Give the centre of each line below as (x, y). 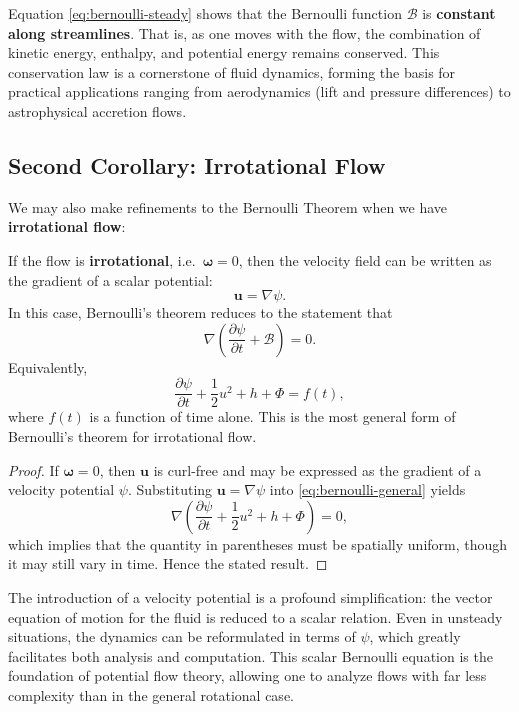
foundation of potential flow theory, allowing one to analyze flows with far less (247, 675)
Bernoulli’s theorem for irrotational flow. (132, 435)
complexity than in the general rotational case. (151, 694)
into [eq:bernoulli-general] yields (367, 489)
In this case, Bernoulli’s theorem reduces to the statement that (200, 312)
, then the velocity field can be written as (365, 259)
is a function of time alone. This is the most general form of (272, 416)
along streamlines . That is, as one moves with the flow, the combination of (244, 32)
